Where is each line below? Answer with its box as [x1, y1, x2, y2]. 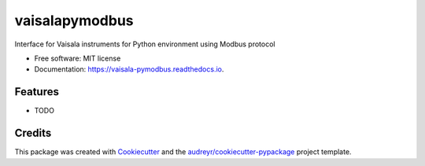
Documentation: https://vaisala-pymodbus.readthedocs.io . [34, 65, 224, 74]
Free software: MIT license [34, 53, 121, 63]
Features [14, 85, 59, 98]
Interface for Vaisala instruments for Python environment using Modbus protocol [14, 39, 275, 49]
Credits [14, 127, 52, 140]
